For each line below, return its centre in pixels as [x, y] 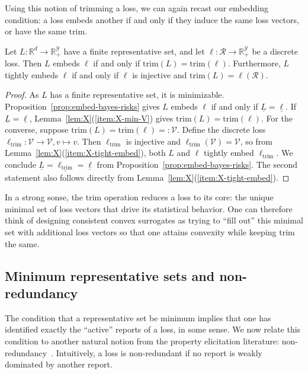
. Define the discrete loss [221, 130]
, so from [256, 141]
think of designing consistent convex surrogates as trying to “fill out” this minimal [154, 220]
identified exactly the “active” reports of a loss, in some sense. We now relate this [153, 329]
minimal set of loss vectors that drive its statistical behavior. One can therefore [149, 208]
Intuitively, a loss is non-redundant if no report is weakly [159, 352]
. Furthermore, [254, 63]
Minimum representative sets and [110, 275]
